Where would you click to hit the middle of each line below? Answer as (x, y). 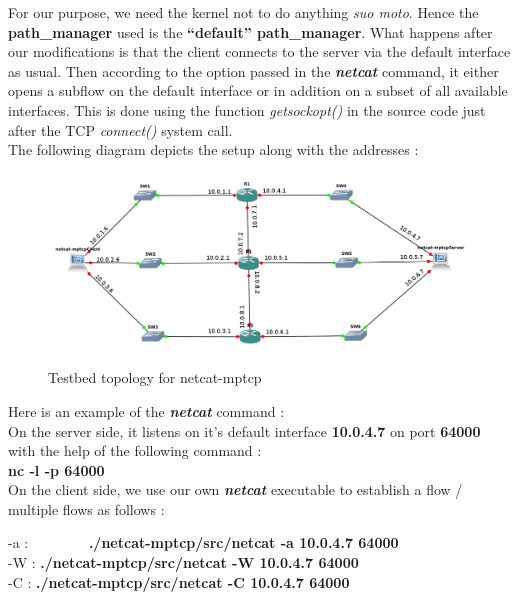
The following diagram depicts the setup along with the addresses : (213, 149)
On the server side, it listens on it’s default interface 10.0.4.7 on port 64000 (244, 430)
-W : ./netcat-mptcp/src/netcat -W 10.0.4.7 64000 (183, 562)
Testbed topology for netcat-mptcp (155, 377)
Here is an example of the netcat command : (146, 410)
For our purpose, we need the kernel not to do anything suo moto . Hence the (243, 12)
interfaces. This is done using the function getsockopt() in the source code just (247, 109)
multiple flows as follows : (86, 508)
